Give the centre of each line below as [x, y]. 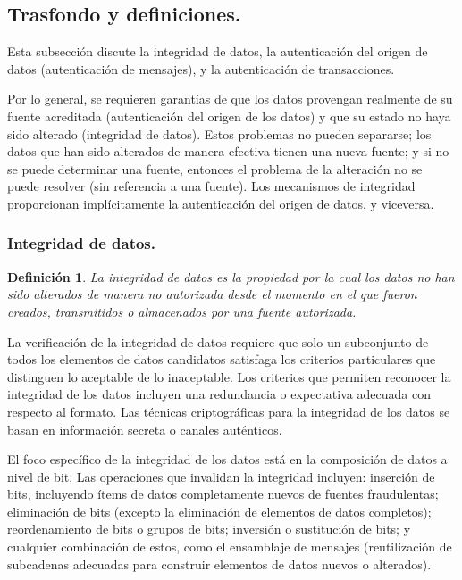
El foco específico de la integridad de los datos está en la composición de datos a [227, 459]
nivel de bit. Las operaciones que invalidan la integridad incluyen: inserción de [221, 476]
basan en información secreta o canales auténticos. [145, 429]
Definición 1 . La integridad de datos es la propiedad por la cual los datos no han [231, 276]
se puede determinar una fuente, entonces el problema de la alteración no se [215, 168]
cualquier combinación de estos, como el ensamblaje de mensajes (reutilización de [230, 547]
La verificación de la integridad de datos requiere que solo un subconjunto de [218, 341]
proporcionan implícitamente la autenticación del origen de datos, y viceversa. [221, 203]
